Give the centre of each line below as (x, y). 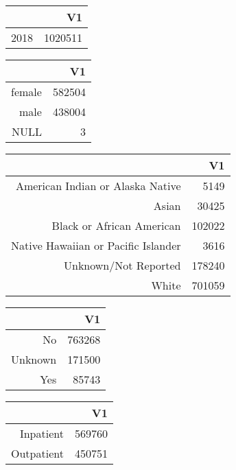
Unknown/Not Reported (122, 265)
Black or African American (116, 225)
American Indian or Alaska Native (98, 186)
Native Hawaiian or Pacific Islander (96, 245)
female (26, 92)
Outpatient (37, 453)
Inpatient (42, 433)
